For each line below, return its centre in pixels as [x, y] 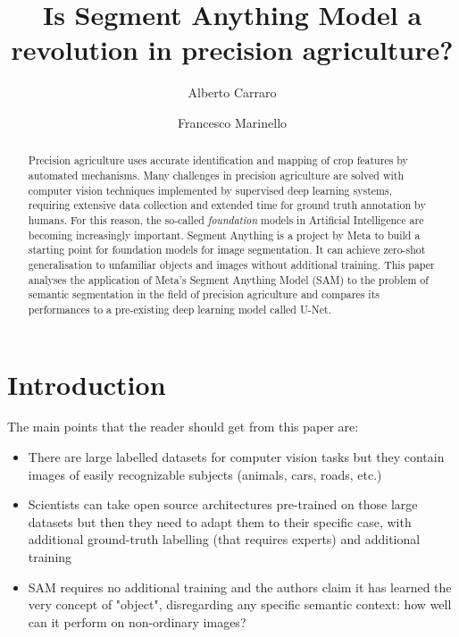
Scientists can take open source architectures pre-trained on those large [223, 504]
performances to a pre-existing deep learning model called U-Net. [179, 309]
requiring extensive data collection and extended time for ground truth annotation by [227, 205]
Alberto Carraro [232, 92]
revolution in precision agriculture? [232, 50]
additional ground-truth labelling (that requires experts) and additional [224, 539]
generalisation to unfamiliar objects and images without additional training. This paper [231, 264]
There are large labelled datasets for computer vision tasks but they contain [236, 457]
